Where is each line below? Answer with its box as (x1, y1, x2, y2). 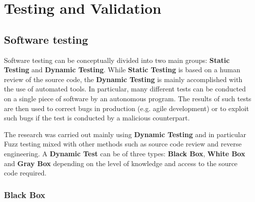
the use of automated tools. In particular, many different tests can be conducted (4, 84, 246, 94)
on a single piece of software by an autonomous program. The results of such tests (4, 93, 252, 103)
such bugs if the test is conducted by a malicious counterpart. (4, 113, 190, 123)
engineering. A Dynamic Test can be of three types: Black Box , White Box (4, 148, 245, 158)
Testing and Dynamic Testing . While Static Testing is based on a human (4, 64, 240, 75)
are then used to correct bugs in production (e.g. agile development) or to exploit (4, 103, 249, 113)
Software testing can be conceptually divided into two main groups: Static (4, 55, 230, 65)
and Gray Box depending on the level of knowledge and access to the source (4, 158, 238, 168)
